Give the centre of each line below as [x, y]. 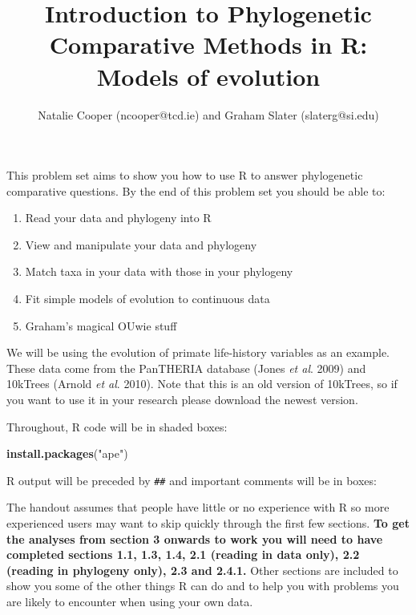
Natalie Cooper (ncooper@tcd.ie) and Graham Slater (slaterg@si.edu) [208, 114]
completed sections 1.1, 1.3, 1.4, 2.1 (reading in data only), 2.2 [183, 554]
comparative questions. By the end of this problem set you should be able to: [196, 190]
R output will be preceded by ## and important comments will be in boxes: [192, 480]
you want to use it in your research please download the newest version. [182, 400]
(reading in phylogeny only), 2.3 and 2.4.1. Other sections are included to [202, 570]
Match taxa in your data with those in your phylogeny [159, 271]
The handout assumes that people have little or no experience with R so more [198, 507]
